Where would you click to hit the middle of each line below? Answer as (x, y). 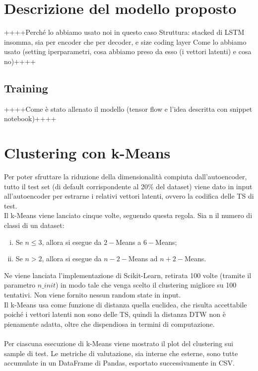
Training (26, 88)
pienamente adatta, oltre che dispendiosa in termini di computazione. (109, 324)
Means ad (143, 259)
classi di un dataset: (34, 225)
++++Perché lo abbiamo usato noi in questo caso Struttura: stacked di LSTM (124, 32)
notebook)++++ (30, 118)
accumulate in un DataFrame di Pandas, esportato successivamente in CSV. (119, 363)
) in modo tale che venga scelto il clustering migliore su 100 (146, 285)
